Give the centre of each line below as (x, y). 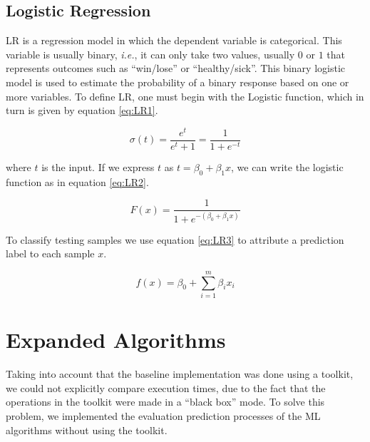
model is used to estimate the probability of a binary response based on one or (178, 82)
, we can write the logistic (287, 166)
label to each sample (50, 253)
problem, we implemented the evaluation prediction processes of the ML (163, 415)
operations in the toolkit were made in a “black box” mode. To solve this (165, 402)
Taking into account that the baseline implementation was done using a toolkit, (180, 374)
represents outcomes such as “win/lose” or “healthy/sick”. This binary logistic (176, 68)
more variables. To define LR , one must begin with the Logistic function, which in (185, 96)
